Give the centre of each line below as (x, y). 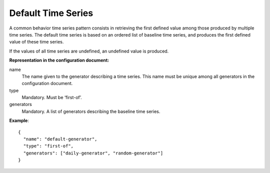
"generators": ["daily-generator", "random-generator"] (93, 153)
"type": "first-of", (48, 146)
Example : (19, 120)
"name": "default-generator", (60, 139)
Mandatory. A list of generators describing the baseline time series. (91, 111)
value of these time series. (36, 42)
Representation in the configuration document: (59, 60)
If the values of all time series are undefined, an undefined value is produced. (89, 51)
